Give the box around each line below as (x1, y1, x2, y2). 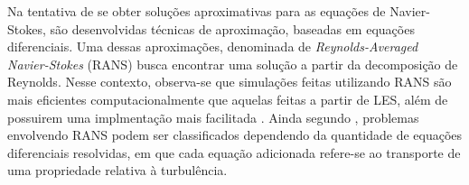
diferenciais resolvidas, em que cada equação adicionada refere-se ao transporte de (7, 143, 461, 162)
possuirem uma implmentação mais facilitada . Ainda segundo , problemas (7, 107, 419, 126)
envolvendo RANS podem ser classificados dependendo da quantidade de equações (7, 125, 463, 144)
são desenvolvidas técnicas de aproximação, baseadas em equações (50, 19, 415, 38)
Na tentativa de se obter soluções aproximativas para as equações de (7, 2, 386, 20)
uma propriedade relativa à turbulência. (7, 161, 228, 180)
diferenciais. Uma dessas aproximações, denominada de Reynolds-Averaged (7, 37, 418, 56)
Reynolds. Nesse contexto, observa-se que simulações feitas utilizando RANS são (7, 72, 452, 91)
